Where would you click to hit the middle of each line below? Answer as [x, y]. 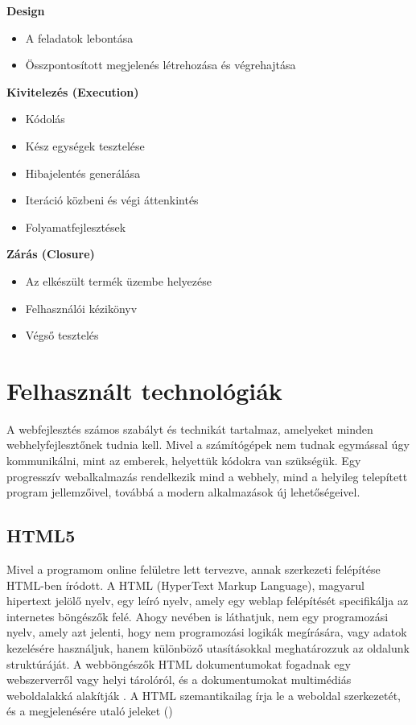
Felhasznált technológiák [144, 390]
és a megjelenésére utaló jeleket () [90, 711]
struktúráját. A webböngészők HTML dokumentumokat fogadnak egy [179, 663]
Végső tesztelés [62, 335]
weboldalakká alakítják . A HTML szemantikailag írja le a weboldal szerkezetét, [204, 695]
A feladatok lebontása [79, 37]
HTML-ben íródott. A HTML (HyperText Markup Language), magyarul [185, 585]
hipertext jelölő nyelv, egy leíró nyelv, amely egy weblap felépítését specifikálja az [208, 601]
